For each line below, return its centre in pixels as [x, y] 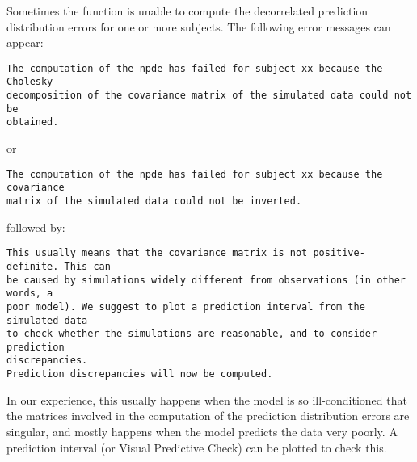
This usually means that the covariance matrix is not [157, 253]
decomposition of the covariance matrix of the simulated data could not [209, 96]
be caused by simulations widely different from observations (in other [206, 280]
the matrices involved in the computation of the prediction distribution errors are [208, 416]
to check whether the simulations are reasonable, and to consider [192, 334]
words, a [30, 294]
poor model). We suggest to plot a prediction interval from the [186, 307]
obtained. [33, 122]
